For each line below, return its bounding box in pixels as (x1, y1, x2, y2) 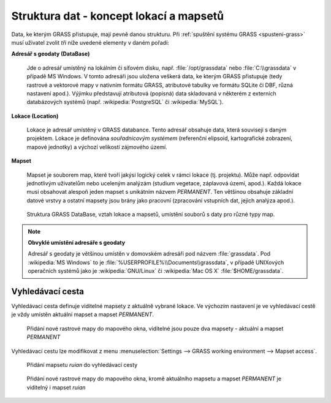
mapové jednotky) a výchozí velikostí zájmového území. (26, 143, 168, 150)
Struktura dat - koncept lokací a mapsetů (11, 9, 224, 23)
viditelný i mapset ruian (26, 383, 86, 391)
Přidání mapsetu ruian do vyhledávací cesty (26, 361, 138, 368)
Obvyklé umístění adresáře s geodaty (28, 238, 126, 246)
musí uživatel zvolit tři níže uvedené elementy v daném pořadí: (11, 39, 170, 46)
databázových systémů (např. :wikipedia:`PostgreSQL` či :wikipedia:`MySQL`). (26, 98, 224, 106)
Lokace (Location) (11, 112, 59, 119)
